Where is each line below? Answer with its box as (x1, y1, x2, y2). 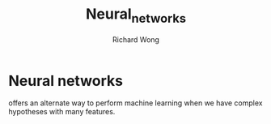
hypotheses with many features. (8, 107, 116, 117)
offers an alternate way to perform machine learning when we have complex (8, 98, 263, 108)
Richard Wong (112, 34, 160, 45)
